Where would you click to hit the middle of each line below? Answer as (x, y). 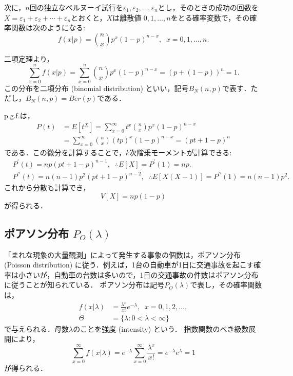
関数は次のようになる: (48, 28)
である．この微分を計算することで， (65, 152)
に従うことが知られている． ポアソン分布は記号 (84, 285)
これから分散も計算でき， (47, 187)
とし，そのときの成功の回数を (208, 7)
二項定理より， (29, 58)
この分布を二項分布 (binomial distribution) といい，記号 (96, 88)
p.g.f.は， (19, 115)
